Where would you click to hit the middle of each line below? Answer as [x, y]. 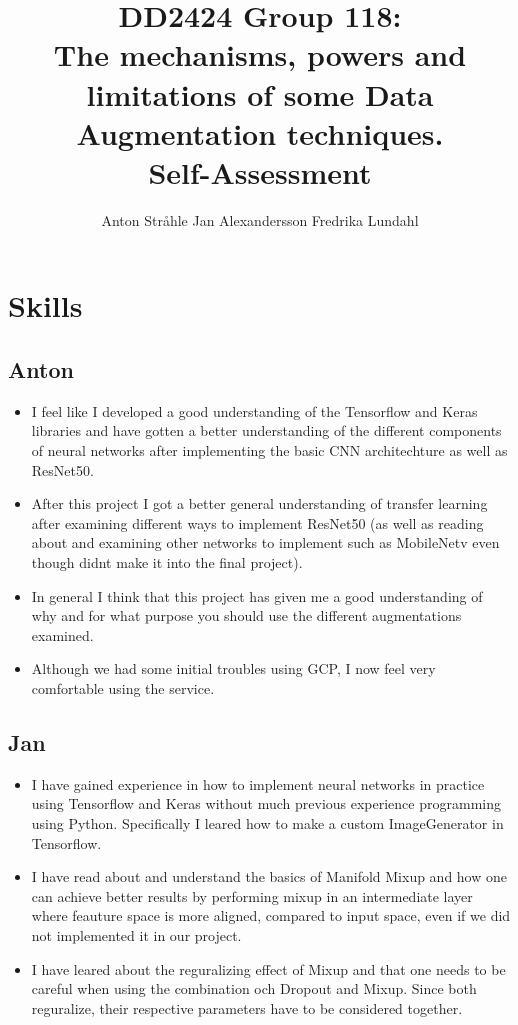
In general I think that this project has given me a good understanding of [257, 595]
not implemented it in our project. [136, 934]
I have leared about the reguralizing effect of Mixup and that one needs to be [268, 968]
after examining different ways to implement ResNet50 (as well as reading [257, 522]
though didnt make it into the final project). [167, 562]
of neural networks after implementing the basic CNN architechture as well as [269, 450]
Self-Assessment [260, 171]
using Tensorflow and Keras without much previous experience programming [266, 803]
